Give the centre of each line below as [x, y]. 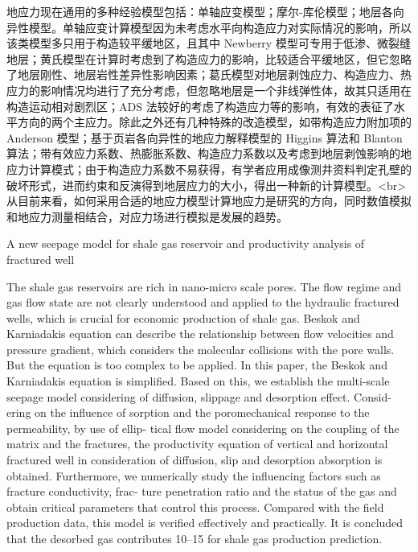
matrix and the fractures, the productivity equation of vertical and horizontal [197, 444]
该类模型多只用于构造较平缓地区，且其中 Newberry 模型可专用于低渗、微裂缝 [209, 43]
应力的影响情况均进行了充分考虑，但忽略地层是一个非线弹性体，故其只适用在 [209, 90]
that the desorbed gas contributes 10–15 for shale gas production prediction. [195, 538]
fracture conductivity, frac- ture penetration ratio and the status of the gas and [202, 491]
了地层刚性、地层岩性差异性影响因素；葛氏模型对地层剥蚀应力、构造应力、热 [209, 74]
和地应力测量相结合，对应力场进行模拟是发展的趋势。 [147, 216]
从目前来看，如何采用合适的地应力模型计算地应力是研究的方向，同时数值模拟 [209, 201]
